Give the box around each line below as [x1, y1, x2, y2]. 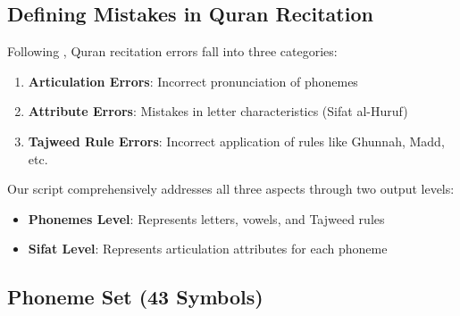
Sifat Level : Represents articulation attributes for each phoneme [28, 239, 388, 258]
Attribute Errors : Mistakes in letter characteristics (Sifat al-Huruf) [28, 102, 408, 121]
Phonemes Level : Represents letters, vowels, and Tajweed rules [28, 209, 385, 228]
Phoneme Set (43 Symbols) [7, 283, 263, 311]
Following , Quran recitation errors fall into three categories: [7, 42, 338, 61]
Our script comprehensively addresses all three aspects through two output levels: [7, 179, 455, 198]
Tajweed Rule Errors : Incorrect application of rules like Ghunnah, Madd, [28, 131, 445, 150]
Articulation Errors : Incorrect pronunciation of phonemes [28, 71, 358, 90]
